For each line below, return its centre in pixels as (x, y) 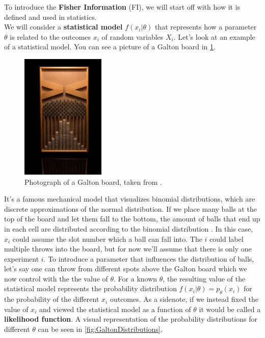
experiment (22, 258)
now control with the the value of (56, 278)
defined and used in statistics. (50, 17)
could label (227, 238)
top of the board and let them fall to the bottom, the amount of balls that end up (132, 219)
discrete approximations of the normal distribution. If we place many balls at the (130, 208)
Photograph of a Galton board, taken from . (93, 181)
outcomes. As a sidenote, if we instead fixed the (184, 299)
